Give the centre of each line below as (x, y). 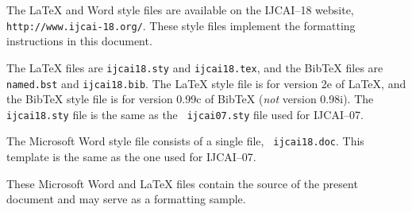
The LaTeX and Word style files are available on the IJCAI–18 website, (180, 10)
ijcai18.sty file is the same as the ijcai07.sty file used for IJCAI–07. (185, 114)
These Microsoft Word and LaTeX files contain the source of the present (182, 183)
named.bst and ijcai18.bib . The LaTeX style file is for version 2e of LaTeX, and (206, 83)
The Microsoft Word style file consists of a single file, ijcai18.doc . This (185, 141)
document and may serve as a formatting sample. (126, 199)
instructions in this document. (79, 41)
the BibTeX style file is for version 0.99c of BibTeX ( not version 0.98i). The (190, 99)
